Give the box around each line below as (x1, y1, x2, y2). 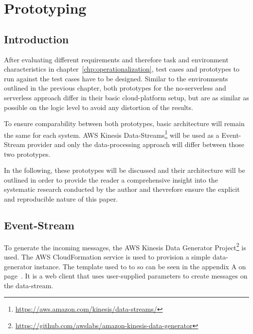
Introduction (4, 31, 69, 46)
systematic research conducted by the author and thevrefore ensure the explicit (4, 184, 240, 194)
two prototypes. (4, 148, 51, 159)
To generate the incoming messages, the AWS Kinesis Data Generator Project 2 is (4, 241, 246, 252)
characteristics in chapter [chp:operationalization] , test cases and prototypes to (4, 64, 240, 74)
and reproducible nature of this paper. (4, 193, 118, 204)
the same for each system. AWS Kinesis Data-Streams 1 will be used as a (4, 128, 219, 140)
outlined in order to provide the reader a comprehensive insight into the (4, 174, 218, 185)
